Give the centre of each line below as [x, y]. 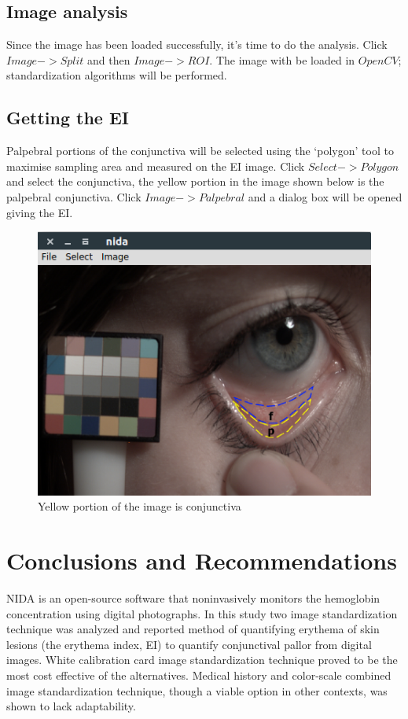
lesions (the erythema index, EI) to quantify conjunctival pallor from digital [189, 644]
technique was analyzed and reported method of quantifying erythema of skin [193, 629]
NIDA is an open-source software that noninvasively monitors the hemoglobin [193, 597]
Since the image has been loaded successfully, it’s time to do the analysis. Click [197, 44]
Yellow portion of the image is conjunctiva [140, 506]
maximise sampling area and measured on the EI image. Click [156, 166]
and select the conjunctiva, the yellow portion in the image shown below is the [195, 181]
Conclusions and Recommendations [202, 560]
